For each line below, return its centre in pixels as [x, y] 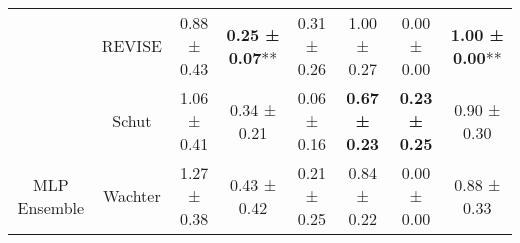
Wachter [131, 195]
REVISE [131, 45]
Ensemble [51, 207]
